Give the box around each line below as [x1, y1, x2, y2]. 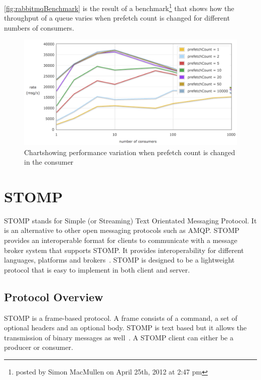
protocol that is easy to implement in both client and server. [4, 264, 190, 275]
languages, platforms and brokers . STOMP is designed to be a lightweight [4, 255, 235, 265]
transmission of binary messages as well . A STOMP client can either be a [4, 332, 233, 342]
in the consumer [24, 157, 74, 167]
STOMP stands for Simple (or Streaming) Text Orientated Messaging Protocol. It [4, 215, 257, 225]
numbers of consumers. [4, 22, 74, 33]
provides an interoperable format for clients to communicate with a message [4, 235, 237, 245]
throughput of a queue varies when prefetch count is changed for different [4, 13, 230, 23]
